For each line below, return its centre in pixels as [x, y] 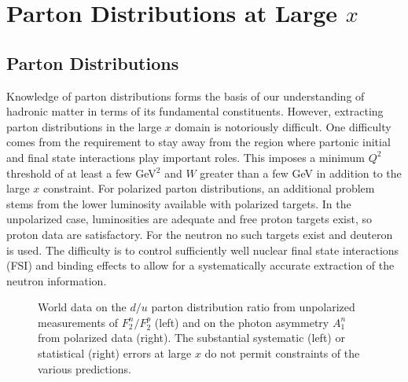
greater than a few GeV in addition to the [301, 173]
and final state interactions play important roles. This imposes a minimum [186, 157]
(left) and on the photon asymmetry [242, 322]
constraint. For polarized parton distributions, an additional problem [209, 188]
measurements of [78, 322]
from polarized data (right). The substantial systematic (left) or [191, 338]
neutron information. [57, 280]
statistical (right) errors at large [115, 353]
